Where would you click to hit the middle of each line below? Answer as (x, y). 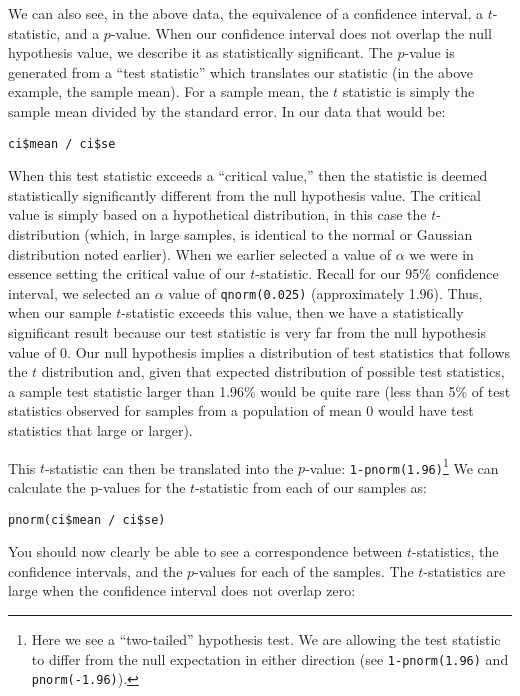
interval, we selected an (79, 292)
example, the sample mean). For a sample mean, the (168, 91)
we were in (441, 253)
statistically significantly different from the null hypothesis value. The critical (245, 194)
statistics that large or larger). (100, 430)
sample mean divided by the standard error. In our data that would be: (227, 110)
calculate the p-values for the (97, 486)
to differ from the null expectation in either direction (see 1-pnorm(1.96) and (270, 658)
